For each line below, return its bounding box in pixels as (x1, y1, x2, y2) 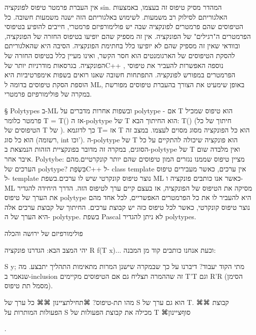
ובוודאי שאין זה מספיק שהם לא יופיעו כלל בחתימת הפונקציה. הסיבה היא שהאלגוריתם (4, 40, 240, 51)
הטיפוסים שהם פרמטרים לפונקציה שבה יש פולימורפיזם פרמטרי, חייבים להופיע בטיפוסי (4, 21, 244, 32)
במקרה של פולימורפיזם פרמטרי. (4, 89, 92, 99)
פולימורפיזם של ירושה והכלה (4, 228, 83, 238)
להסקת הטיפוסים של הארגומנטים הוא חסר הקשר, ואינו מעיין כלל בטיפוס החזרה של (4, 50, 235, 60)
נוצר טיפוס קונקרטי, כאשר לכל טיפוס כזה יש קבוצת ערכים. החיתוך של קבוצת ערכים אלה (4, 201, 250, 212)
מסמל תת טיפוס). (4, 280, 53, 291)
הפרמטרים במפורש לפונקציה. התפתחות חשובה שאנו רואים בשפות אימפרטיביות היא (4, 69, 236, 80)
